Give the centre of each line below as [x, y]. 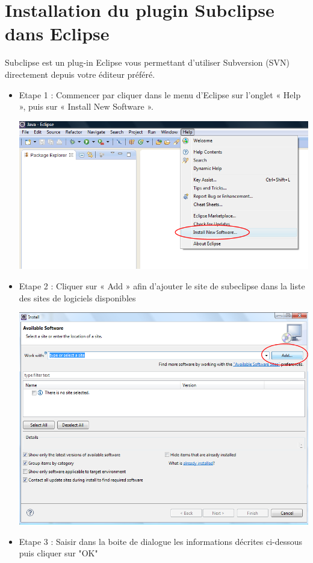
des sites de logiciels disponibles [77, 297]
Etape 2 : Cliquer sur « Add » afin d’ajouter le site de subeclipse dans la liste [162, 286]
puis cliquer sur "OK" [58, 553]
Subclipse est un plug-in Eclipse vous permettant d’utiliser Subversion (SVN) [147, 62]
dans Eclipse [57, 33]
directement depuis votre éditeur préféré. [80, 74]
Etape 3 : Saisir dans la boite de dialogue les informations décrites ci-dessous [161, 541]
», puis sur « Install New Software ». [86, 106]
